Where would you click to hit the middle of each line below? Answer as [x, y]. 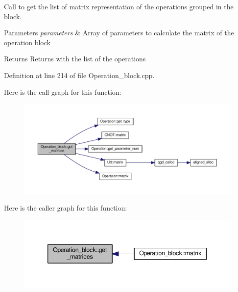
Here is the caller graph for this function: [66, 208]
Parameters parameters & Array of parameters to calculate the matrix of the [119, 33]
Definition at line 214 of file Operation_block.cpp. [79, 75]
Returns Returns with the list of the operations [75, 59]
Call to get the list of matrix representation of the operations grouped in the [119, 6]
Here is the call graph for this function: [63, 92]
